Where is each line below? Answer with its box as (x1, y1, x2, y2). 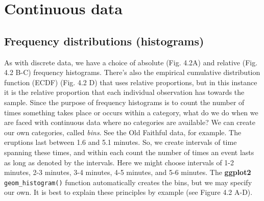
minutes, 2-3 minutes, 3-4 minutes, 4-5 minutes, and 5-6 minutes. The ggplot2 (4, 167, 251, 178)
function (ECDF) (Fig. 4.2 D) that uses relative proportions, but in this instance (4, 77, 257, 87)
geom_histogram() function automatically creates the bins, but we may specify (4, 177, 252, 187)
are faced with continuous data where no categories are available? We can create (4, 117, 255, 128)
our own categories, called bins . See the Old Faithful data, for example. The (4, 127, 242, 137)
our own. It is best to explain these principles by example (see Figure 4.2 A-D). (4, 187, 253, 197)
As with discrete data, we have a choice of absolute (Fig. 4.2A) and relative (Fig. (4, 57, 258, 67)
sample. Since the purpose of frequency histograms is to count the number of (4, 96, 245, 107)
